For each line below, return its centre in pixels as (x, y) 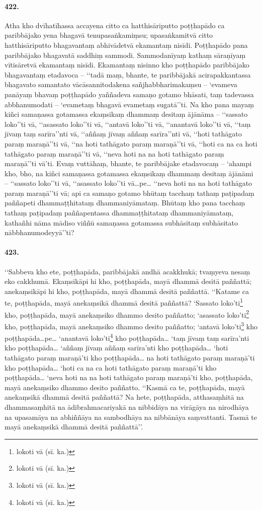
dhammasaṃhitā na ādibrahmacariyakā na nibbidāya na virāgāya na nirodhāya (127, 407)
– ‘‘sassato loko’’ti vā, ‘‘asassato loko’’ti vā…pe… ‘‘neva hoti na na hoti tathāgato (128, 183)
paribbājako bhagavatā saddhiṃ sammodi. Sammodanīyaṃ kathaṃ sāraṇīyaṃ (125, 55)
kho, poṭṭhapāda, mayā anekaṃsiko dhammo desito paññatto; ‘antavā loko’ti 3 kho (131, 325)
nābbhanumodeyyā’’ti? (39, 232)
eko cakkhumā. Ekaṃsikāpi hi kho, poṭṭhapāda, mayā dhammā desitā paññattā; (128, 281)
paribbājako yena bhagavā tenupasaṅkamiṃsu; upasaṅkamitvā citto (109, 35)
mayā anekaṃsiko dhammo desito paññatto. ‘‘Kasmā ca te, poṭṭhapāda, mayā (125, 387)
